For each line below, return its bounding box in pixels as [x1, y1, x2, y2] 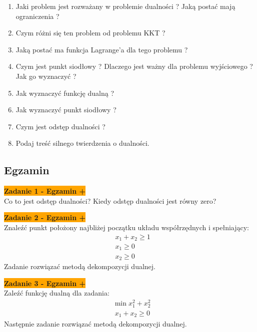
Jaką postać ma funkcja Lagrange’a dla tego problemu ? [15, 44, 188, 54]
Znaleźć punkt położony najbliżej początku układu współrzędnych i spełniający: [4, 222, 249, 232]
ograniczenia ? [15, 10, 59, 21]
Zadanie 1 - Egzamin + [4, 186, 86, 196]
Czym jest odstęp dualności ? [15, 121, 105, 131]
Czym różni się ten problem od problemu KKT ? [15, 27, 165, 38]
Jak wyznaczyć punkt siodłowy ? [15, 104, 116, 115]
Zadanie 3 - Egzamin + [4, 278, 86, 288]
